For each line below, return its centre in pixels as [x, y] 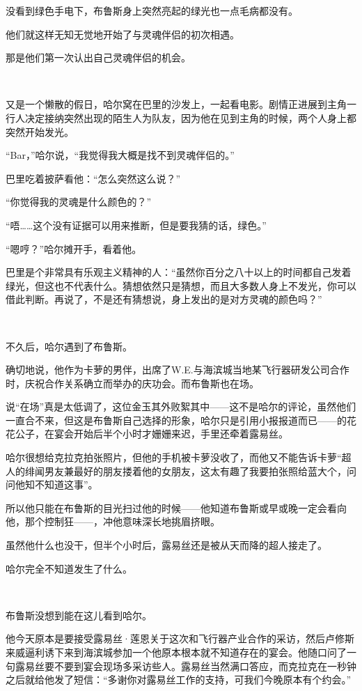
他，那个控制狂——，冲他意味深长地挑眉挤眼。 [113, 521]
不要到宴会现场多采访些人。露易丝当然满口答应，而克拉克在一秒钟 [205, 666]
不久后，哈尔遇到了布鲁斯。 [69, 346]
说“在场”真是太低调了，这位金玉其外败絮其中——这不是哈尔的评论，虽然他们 [181, 406]
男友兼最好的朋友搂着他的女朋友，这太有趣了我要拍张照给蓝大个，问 [200, 471]
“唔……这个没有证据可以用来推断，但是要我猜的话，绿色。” [136, 225]
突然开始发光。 [40, 131]
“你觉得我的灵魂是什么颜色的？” [79, 202]
